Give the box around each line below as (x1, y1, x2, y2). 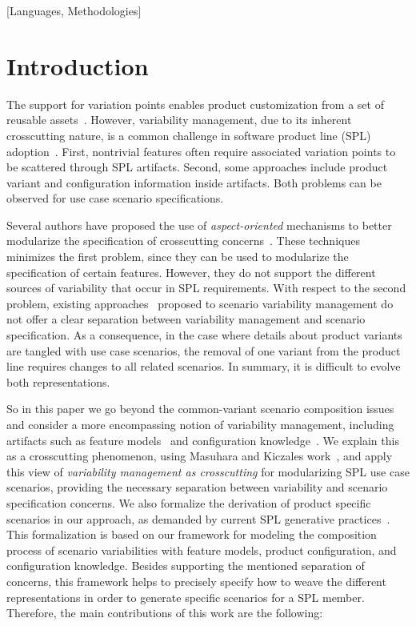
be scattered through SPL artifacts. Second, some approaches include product (6, 159, 388, 175)
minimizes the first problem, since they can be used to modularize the (6, 248, 349, 265)
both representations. (6, 373, 110, 390)
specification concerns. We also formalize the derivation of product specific (6, 494, 371, 511)
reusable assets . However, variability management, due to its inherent (6, 111, 352, 128)
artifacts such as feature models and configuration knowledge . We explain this (6, 431, 399, 448)
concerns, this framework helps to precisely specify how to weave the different (6, 572, 386, 589)
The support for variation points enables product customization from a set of (6, 95, 384, 112)
